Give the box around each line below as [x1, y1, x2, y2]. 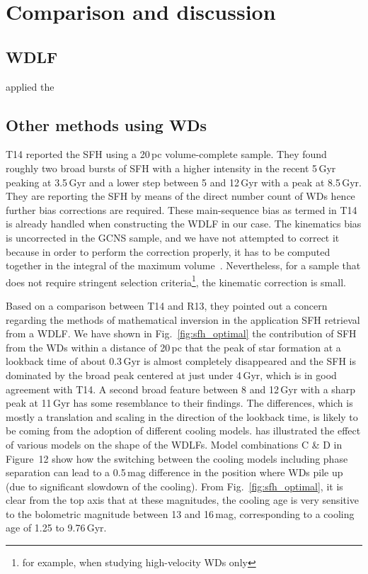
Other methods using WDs [6, 113, 207, 135]
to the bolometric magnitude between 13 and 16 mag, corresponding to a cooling [6, 506, 355, 521]
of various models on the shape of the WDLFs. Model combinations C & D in [6, 437, 343, 451]
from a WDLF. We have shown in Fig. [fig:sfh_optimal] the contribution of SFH [6, 326, 357, 341]
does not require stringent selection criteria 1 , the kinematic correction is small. [6, 272, 346, 289]
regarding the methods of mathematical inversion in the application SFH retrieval [6, 312, 360, 327]
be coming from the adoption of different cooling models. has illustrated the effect [6, 423, 361, 438]
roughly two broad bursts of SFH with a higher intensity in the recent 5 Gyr [6, 160, 336, 175]
